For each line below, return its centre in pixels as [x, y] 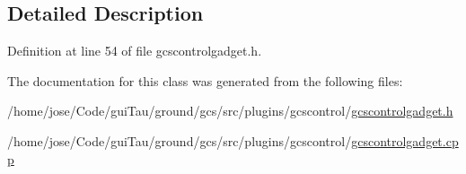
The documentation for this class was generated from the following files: [205, 80]
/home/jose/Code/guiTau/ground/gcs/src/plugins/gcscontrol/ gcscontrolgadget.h [230, 111]
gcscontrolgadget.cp [405, 140]
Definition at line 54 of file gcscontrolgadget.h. [135, 51]
